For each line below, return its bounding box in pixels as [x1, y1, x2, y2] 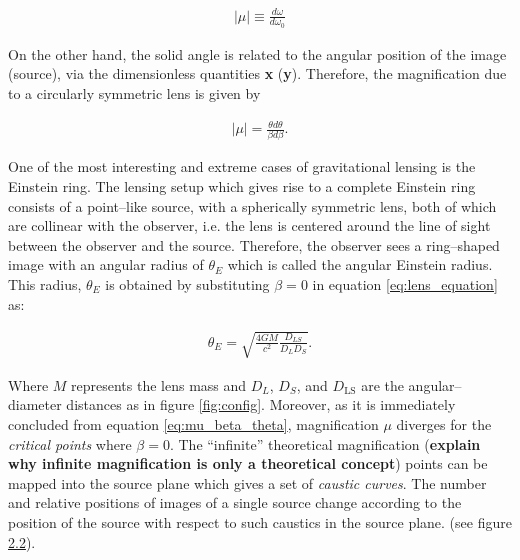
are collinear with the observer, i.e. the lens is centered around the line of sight [8, 215, 491, 236]
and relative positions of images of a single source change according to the [8, 492, 462, 513]
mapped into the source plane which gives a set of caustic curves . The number [8, 472, 487, 493]
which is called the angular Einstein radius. [227, 254, 493, 275]
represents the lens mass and [71, 374, 247, 395]
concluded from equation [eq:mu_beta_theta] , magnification [8, 413, 379, 434]
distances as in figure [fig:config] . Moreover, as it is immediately [66, 394, 456, 415]
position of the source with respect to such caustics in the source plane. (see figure [8, 511, 512, 532]
